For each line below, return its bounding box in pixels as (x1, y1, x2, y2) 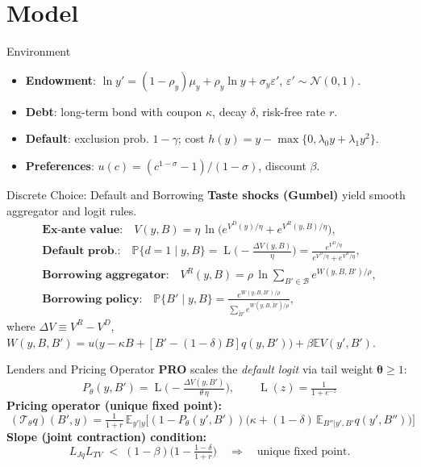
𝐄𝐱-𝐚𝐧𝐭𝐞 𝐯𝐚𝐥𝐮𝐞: (42, 223, 123, 236)
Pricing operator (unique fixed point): (6, 396, 222, 413)
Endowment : (25, 71, 96, 88)
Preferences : (25, 156, 94, 173)
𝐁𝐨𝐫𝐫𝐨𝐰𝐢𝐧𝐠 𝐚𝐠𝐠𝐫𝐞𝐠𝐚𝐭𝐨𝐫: (42, 269, 169, 281)
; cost (177, 130, 205, 147)
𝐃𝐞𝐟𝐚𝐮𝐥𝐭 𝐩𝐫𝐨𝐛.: (42, 245, 121, 257)
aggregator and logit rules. (6, 202, 137, 219)
